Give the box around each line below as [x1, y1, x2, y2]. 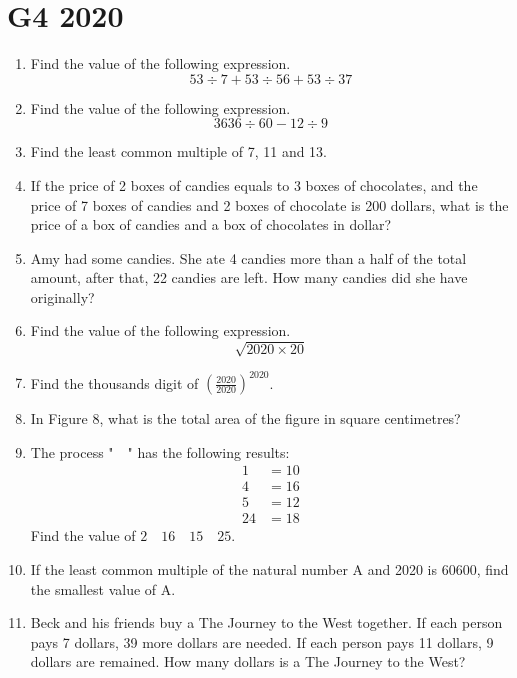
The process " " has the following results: [30, 441, 290, 462]
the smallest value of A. [30, 578, 176, 599]
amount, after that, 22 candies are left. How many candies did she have [30, 267, 468, 288]
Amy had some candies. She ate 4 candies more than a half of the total [30, 247, 467, 268]
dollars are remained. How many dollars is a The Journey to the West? [30, 651, 466, 672]
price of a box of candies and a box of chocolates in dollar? [30, 214, 392, 235]
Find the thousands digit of [30, 372, 199, 393]
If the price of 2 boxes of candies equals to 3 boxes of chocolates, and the [30, 174, 478, 195]
